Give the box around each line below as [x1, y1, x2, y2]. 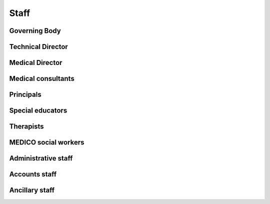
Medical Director [9, 58, 62, 67]
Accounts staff [9, 170, 57, 178]
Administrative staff [9, 154, 73, 162]
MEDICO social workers [9, 138, 84, 147]
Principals [9, 90, 42, 99]
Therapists [9, 122, 44, 131]
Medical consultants [9, 74, 74, 83]
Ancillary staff [9, 186, 55, 194]
